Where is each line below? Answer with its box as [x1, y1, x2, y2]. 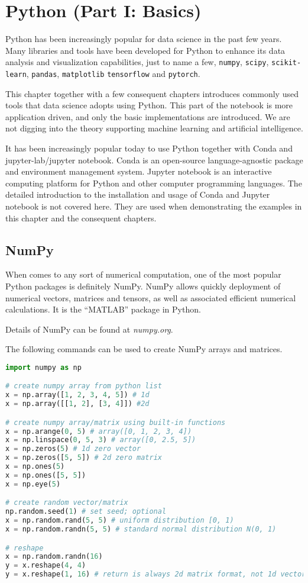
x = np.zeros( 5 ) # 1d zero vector [5, 445, 141, 453]
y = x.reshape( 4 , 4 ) [5, 561, 86, 570]
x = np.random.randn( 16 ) [5, 552, 103, 561]
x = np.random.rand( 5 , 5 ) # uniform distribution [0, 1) [5, 516, 234, 525]
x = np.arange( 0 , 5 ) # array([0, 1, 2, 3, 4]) [5, 427, 192, 436]
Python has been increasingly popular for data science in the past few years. [5, 33, 282, 45]
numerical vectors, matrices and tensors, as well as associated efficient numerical [5, 291, 296, 304]
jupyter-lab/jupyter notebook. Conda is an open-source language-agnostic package [5, 153, 303, 166]
